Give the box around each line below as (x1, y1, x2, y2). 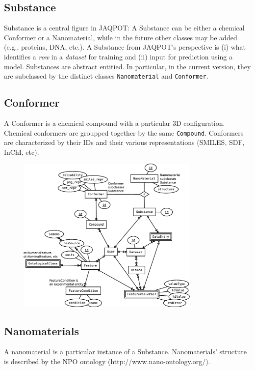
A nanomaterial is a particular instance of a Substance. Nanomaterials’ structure (4, 346, 247, 357)
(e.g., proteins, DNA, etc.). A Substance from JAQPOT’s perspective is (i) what (4, 42, 246, 52)
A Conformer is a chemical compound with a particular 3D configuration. (4, 118, 225, 128)
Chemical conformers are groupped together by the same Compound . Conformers (4, 127, 244, 138)
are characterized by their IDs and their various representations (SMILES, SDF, (4, 137, 245, 147)
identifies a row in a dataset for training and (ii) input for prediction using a (4, 51, 232, 61)
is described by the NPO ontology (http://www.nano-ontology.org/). (4, 356, 210, 366)
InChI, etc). (4, 146, 39, 157)
